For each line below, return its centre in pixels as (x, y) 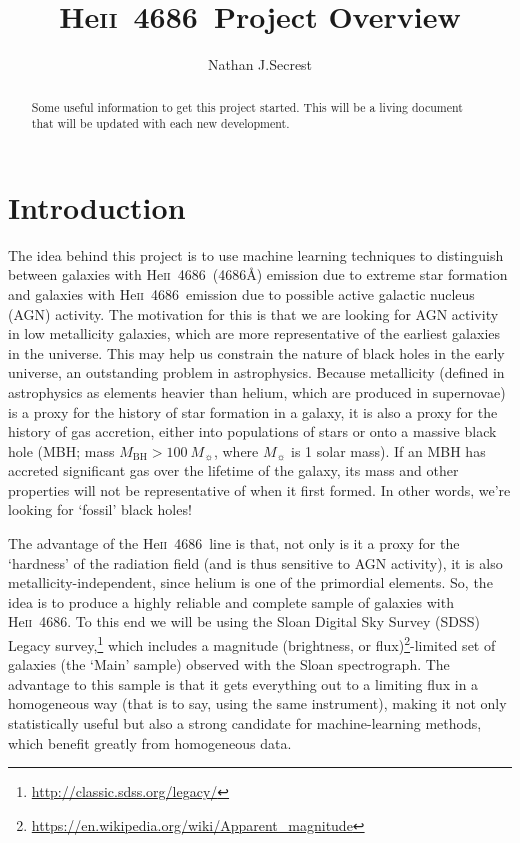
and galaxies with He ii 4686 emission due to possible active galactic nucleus (241, 293)
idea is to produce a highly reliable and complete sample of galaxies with (231, 601)
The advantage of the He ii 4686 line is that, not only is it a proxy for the (234, 543)
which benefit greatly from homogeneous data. (150, 742)
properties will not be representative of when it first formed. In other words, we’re (259, 489)
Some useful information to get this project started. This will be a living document (247, 106)
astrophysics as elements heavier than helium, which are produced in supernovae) (257, 391)
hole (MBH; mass (61, 450)
